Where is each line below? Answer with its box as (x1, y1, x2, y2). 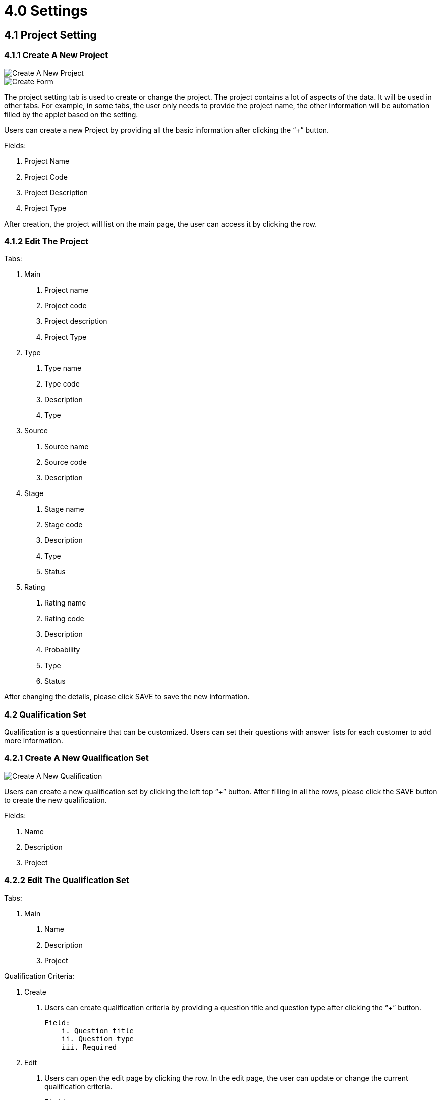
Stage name (44, 505, 84, 514)
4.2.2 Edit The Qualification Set (4, 875, 129, 886)
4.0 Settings (4, 2, 88, 19)
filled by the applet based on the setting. (4, 109, 138, 119)
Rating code (44, 614, 84, 623)
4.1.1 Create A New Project (4, 50, 108, 61)
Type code (44, 379, 80, 389)
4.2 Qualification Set (4, 709, 86, 720)
